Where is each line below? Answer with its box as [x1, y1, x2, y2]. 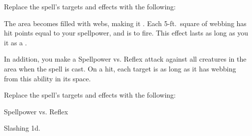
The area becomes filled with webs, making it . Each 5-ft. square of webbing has [4, 18, 247, 28]
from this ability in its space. [4, 73, 91, 83]
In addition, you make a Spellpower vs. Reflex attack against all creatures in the [4, 54, 247, 64]
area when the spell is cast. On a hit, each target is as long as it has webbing [4, 63, 236, 73]
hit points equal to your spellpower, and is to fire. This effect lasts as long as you [4, 28, 249, 38]
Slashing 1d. [4, 123, 40, 133]
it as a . [4, 37, 27, 47]
